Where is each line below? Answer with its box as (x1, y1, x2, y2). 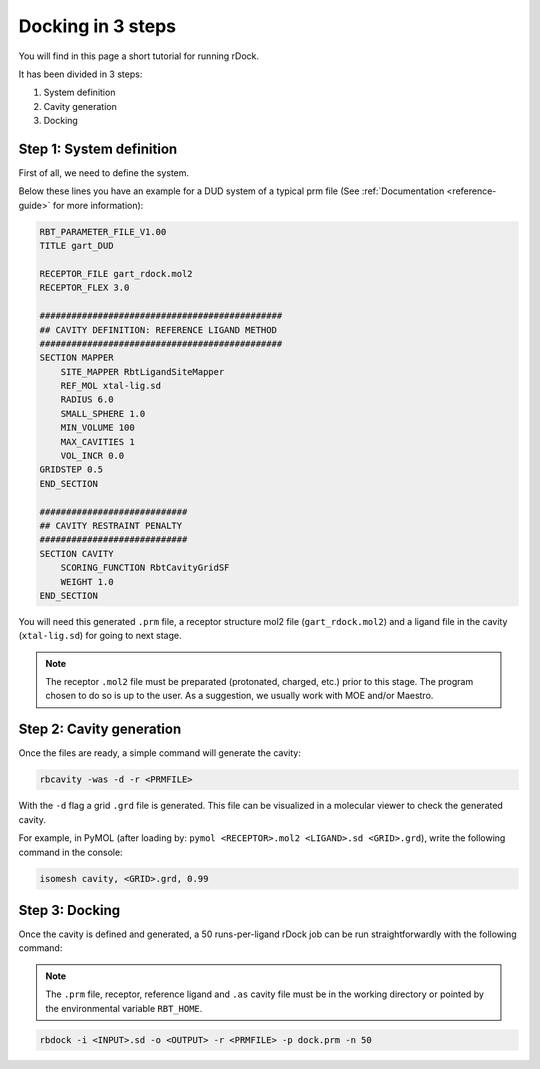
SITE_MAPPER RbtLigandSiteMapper (60, 366, 225, 377)
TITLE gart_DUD (39, 240, 114, 252)
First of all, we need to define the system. (18, 167, 190, 179)
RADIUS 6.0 (60, 394, 114, 405)
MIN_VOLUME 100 (60, 422, 135, 434)
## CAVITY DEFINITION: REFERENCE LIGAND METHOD (39, 324, 277, 335)
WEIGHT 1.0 (60, 576, 114, 587)
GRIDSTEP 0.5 (39, 464, 104, 475)
